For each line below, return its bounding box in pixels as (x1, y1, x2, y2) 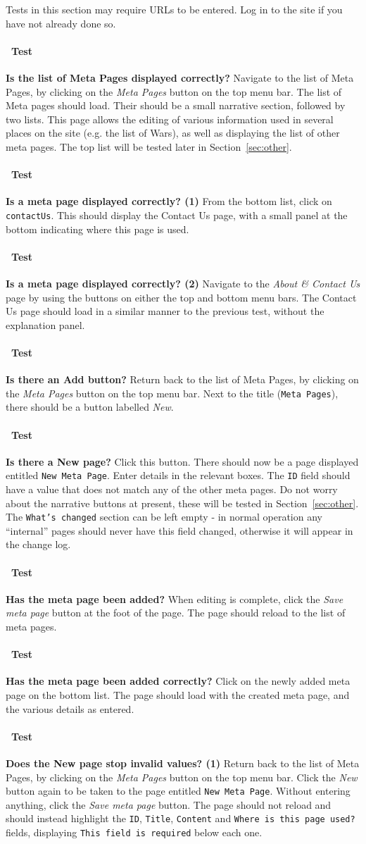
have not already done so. (6, 15, 116, 30)
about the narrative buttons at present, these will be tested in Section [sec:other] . (6, 495, 359, 510)
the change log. (6, 537, 71, 552)
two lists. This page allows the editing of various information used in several (6, 111, 334, 126)
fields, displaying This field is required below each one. (6, 825, 263, 840)
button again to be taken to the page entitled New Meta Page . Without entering (6, 783, 351, 798)
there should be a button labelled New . (6, 399, 174, 414)
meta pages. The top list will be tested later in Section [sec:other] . (6, 139, 292, 154)
